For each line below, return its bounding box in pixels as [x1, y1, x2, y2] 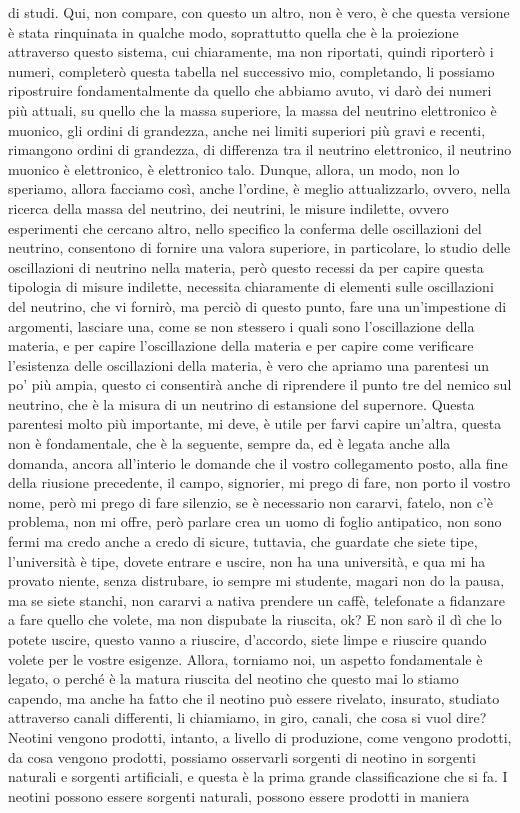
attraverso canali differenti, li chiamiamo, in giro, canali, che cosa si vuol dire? [8, 707, 487, 728]
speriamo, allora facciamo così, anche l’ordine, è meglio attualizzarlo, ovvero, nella [8, 178, 511, 199]
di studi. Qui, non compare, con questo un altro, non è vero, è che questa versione [8, 2, 510, 22]
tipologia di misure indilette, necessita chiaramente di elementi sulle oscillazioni [8, 276, 494, 297]
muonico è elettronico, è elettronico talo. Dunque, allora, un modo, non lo [8, 158, 460, 179]
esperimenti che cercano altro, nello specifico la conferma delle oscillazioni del [8, 217, 482, 238]
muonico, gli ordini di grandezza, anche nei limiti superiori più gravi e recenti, [8, 119, 486, 140]
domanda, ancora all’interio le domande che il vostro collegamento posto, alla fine [8, 452, 508, 473]
